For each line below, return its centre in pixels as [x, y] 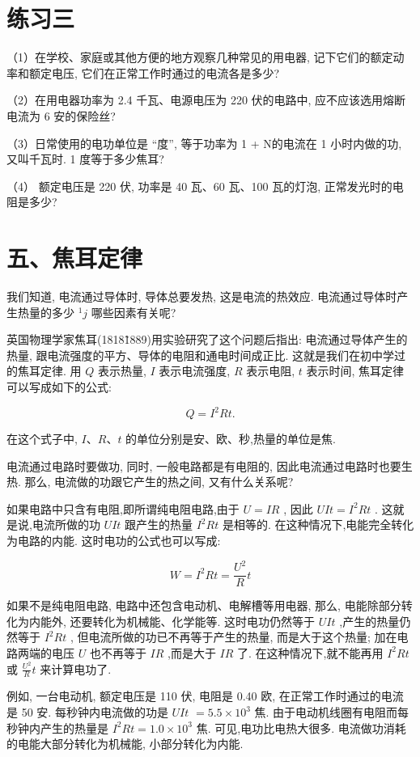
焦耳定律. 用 [49, 371]
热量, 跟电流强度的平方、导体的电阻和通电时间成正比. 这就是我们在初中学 [201, 355]
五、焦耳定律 [75, 258]
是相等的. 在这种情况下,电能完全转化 [318, 524]
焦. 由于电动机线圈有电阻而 [326, 712]
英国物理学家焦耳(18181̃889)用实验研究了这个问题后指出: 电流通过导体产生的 [207, 339]
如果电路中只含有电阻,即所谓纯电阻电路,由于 [123, 508]
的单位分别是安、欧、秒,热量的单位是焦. [231, 439]
